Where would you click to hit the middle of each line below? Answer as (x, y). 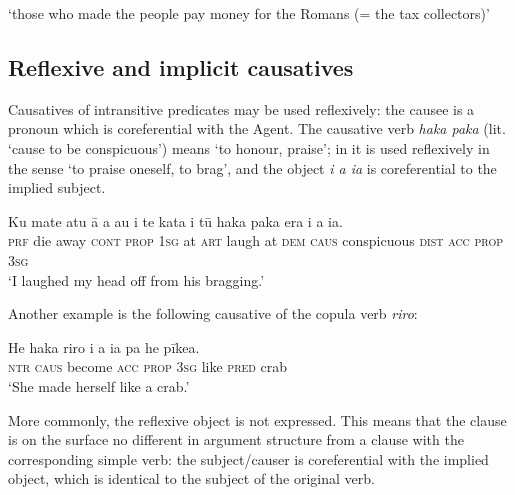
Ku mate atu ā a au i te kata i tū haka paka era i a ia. (175, 220)
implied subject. (57, 187)
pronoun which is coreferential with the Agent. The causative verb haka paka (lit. (257, 128)
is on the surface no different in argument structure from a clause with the (236, 439)
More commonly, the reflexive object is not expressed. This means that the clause (257, 419)
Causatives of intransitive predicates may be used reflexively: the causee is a (241, 108)
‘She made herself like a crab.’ (99, 385)
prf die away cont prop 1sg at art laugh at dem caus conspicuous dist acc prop (255, 240)
